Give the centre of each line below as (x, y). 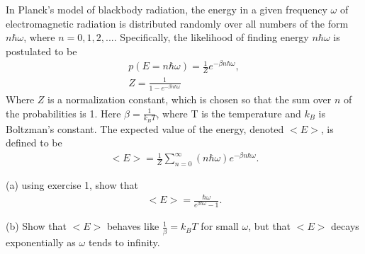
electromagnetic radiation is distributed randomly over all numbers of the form (177, 23)
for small (220, 226)
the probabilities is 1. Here (63, 113)
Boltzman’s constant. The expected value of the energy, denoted (145, 128)
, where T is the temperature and (229, 113)
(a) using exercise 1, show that (72, 184)
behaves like (133, 226)
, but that (270, 226)
